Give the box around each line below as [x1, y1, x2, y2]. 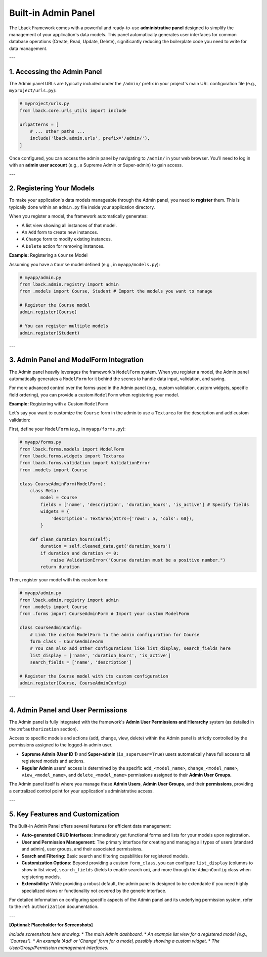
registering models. [21, 874, 61, 880]
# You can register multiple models [19, 323, 109, 329]
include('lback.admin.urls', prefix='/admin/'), [30, 135, 150, 141]
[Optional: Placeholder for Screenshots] [9, 922, 93, 928]
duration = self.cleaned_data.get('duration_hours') [40, 543, 171, 549]
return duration [40, 564, 80, 570]
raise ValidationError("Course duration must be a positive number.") [50, 557, 226, 563]
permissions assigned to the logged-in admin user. [9, 742, 113, 748]
